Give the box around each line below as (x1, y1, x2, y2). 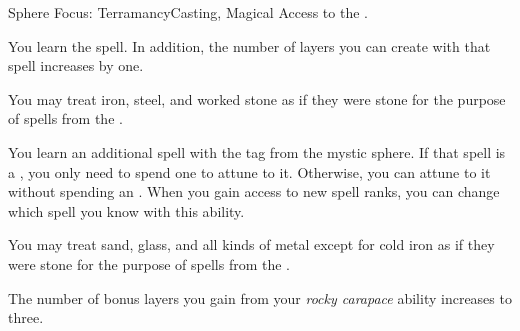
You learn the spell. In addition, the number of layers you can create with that (8, 35, 491, 56)
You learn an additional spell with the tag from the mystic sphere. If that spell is (8, 141, 506, 162)
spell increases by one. (8, 55, 144, 76)
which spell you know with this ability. (8, 200, 245, 221)
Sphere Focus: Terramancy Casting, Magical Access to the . (8, 2, 368, 22)
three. (8, 307, 44, 328)
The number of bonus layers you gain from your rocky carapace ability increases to (8, 287, 512, 308)
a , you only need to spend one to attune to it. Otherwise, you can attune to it (8, 161, 491, 182)
